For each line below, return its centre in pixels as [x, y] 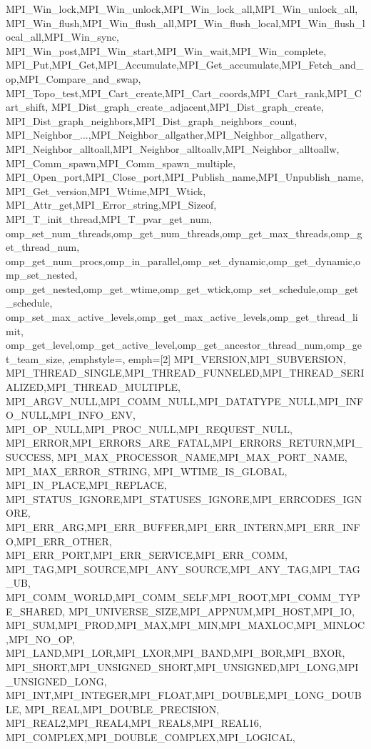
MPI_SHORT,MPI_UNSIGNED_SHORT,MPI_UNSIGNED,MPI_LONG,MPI [182, 666]
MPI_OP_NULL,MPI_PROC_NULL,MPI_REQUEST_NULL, [149, 428]
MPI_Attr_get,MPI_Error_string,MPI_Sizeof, [111, 205]
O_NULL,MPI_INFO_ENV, [71, 415]
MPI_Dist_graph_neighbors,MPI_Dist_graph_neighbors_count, [152, 120]
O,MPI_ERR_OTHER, [59, 541]
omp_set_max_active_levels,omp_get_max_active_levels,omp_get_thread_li [182, 317]
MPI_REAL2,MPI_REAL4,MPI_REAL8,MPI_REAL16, [134, 723]
